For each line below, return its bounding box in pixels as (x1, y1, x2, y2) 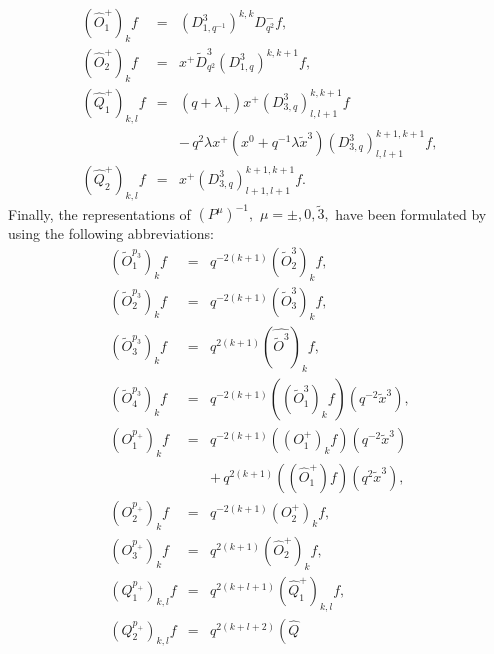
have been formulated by (335, 203, 487, 224)
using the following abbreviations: (8, 223, 214, 244)
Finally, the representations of (8, 203, 191, 224)
